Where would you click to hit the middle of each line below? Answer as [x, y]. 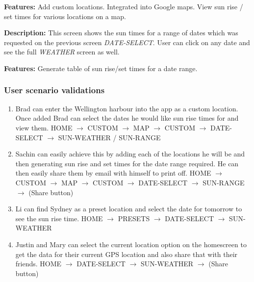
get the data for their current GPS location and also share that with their [127, 254]
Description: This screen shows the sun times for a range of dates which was [121, 33]
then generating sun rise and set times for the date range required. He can [127, 163]
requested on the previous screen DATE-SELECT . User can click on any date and [127, 42]
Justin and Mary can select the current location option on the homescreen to [131, 244]
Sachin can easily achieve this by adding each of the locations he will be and [130, 154]
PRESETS [134, 218]
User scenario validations [54, 90]
